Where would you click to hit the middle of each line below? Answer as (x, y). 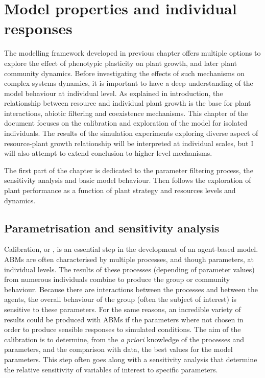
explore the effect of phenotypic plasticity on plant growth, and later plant (121, 63)
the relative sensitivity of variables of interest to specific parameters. (111, 369)
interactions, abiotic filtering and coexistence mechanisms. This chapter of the (126, 113)
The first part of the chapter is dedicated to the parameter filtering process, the (129, 170)
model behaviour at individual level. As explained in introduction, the (114, 93)
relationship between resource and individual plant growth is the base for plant (128, 103)
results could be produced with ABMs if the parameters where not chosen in (124, 319)
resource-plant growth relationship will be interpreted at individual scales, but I (129, 143)
